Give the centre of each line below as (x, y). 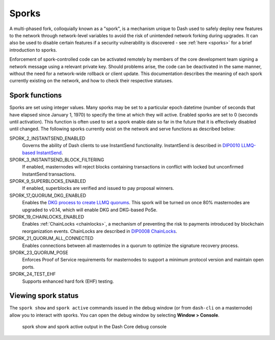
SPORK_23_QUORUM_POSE (39, 252)
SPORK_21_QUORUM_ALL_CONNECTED (51, 238)
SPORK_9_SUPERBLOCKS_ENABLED (48, 181)
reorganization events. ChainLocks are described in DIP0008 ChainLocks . (100, 231)
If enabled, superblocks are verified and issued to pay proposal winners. (98, 188)
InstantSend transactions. (49, 174)
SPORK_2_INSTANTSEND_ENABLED (47, 138)
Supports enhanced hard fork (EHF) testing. (68, 281)
